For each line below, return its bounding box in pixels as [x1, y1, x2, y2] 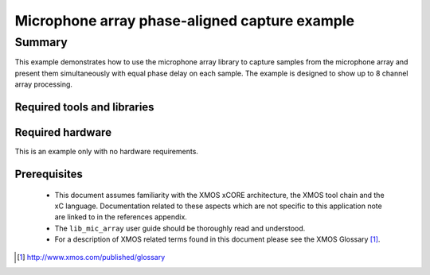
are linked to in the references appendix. [54, 212, 187, 222]
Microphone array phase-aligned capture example [14, 12, 354, 29]
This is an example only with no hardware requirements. [14, 147, 199, 157]
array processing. [14, 79, 73, 89]
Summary [14, 35, 68, 49]
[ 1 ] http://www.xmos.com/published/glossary [17, 253, 166, 262]
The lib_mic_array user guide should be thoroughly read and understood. [54, 223, 306, 233]
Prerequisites [14, 167, 83, 180]
